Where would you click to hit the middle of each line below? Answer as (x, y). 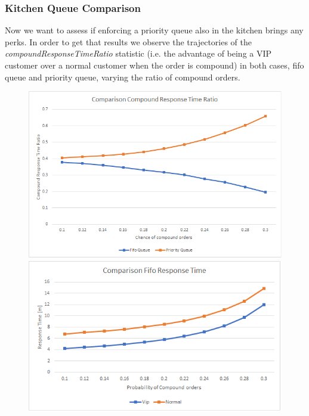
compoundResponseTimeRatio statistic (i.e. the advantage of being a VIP (138, 53)
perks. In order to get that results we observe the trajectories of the (129, 41)
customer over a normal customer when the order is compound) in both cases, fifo (154, 65)
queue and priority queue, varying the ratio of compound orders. (123, 77)
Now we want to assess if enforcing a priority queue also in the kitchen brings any (154, 30)
